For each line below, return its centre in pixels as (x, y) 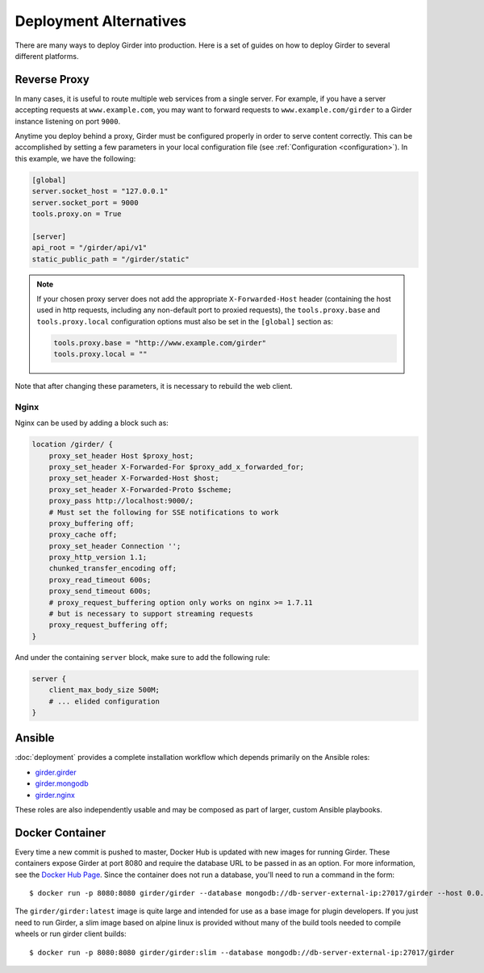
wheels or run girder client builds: (71, 934)
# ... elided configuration (104, 701)
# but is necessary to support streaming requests (151, 614)
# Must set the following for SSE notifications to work (164, 512)
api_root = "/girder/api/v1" (90, 248)
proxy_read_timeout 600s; (100, 580)
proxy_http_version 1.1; (98, 557)
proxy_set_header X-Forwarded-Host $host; (134, 478)
